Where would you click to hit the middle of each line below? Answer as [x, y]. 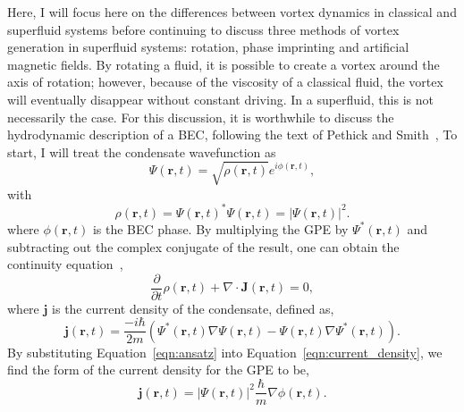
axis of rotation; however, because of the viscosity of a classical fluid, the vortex [225, 82]
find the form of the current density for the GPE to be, [158, 370]
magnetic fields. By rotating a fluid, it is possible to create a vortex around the [224, 64]
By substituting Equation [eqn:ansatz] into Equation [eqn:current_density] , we [225, 352]
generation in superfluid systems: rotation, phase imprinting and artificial [208, 47]
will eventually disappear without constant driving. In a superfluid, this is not [220, 99]
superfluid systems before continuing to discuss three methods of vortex [203, 29]
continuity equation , [65, 264]
